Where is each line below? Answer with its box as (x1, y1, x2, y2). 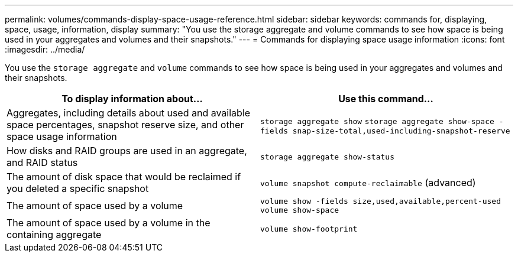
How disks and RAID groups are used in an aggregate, (7, 145, 247, 157)
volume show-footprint (260, 224, 358, 233)
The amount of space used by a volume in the (7, 217, 211, 229)
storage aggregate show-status (260, 152, 394, 161)
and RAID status (7, 157, 78, 168)
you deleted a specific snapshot (7, 183, 149, 194)
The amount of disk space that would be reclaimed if (7, 171, 241, 183)
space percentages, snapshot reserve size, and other (7, 119, 244, 131)
